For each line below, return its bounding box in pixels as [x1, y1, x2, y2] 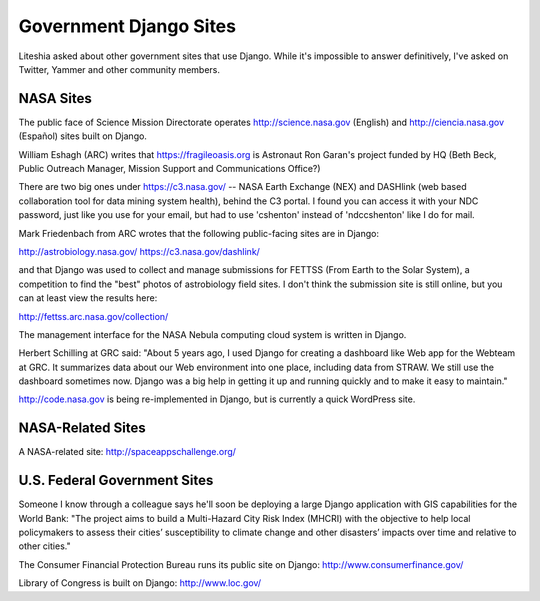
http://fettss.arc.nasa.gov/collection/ [18, 310, 169, 322]
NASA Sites [18, 90, 92, 107]
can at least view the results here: [18, 292, 158, 304]
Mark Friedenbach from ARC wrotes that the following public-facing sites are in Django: [18, 227, 380, 239]
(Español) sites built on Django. [18, 130, 147, 142]
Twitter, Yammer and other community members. [18, 63, 220, 75]
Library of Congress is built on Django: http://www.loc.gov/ [18, 577, 262, 589]
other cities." [18, 540, 71, 552]
